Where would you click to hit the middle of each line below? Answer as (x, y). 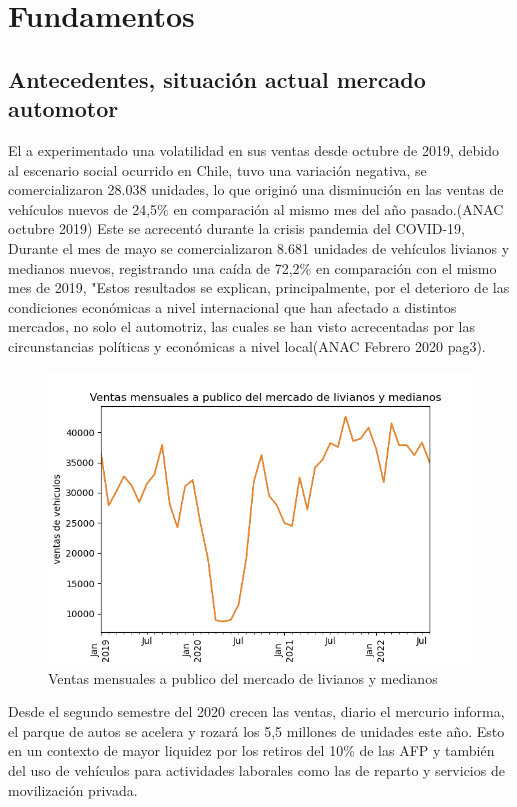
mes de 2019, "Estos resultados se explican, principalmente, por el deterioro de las (259, 287)
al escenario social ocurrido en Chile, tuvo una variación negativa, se (217, 169)
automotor (63, 108)
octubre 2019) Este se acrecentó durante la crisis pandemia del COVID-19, (236, 228)
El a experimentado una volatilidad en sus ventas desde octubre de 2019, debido (253, 149)
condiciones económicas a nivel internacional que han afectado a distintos (232, 306)
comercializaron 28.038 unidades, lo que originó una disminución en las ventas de (256, 189)
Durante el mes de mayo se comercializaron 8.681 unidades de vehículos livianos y (259, 247)
